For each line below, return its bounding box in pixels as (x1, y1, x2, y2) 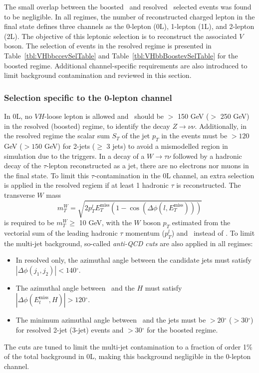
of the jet (122, 130, 150, 141)
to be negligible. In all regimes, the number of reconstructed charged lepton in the (4, 11, 255, 21)
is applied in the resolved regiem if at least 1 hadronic (4, 180, 169, 190)
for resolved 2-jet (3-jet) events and (15, 325, 124, 335)
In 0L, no (4, 110, 32, 121)
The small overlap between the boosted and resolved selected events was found (4, 1, 252, 11)
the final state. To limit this (4, 170, 89, 180)
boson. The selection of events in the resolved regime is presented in (4, 40, 212, 51)
